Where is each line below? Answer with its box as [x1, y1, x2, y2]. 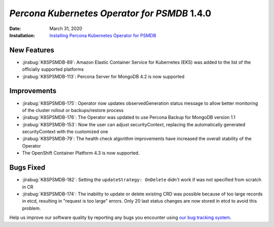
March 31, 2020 [49, 25, 82, 32]
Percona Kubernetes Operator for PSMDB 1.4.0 [9, 8, 212, 19]
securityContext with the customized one [22, 129, 109, 135]
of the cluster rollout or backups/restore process [22, 107, 124, 113]
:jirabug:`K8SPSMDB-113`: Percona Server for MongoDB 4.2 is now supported [22, 73, 185, 79]
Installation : [9, 32, 36, 38]
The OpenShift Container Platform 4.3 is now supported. [22, 150, 140, 156]
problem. [22, 205, 41, 211]
